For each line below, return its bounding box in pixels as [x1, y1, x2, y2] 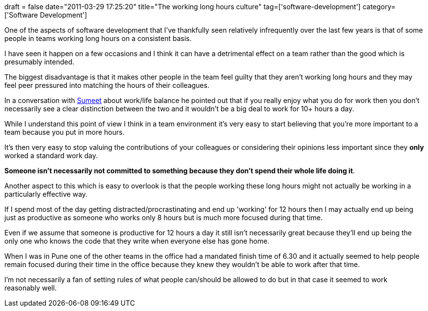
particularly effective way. [4, 190, 88, 198]
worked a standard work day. [4, 151, 98, 160]
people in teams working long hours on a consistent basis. [4, 34, 192, 42]
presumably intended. [4, 58, 75, 66]
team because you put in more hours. [4, 128, 124, 136]
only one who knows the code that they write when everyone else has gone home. [4, 237, 269, 245]
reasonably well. [4, 284, 57, 292]
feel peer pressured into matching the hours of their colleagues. [4, 81, 209, 89]
